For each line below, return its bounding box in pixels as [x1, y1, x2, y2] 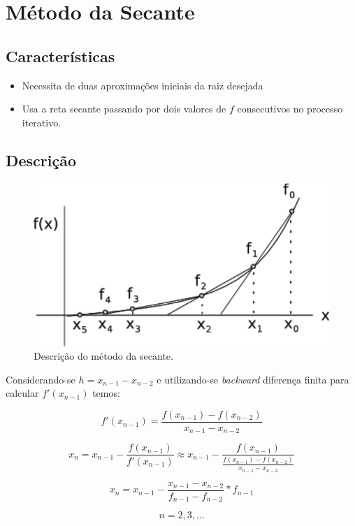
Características [6, 45, 115, 66]
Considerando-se [6, 372, 75, 386]
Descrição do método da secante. [34, 349, 173, 363]
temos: [92, 386, 120, 400]
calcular [6, 386, 39, 400]
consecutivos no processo [237, 101, 343, 116]
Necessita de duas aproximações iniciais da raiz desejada [22, 78, 263, 92]
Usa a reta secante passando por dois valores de [22, 101, 226, 116]
